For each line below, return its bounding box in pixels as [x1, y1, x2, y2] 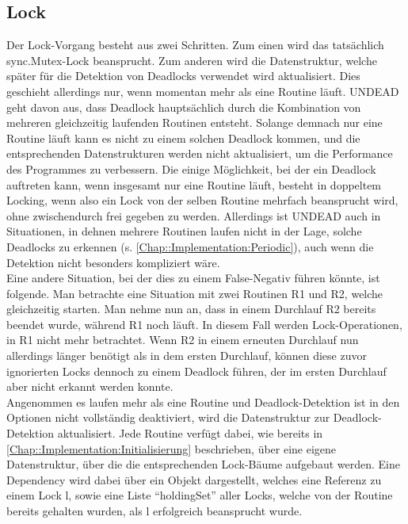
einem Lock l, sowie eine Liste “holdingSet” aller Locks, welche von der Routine [6, 487, 393, 503]
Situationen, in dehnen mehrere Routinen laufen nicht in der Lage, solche [6, 223, 362, 239]
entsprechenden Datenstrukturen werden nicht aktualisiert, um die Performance [6, 145, 393, 162]
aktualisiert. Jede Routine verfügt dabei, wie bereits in [57, 425, 323, 442]
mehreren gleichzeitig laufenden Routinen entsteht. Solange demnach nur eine [6, 114, 383, 131]
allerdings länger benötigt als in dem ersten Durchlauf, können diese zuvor [6, 347, 367, 364]
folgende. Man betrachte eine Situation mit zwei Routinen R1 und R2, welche [6, 285, 383, 301]
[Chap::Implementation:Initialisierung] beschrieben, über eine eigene [6, 440, 337, 457]
